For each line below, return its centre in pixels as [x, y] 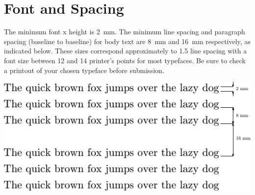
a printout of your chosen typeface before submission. [84, 70]
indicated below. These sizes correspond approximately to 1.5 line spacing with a [126, 51]
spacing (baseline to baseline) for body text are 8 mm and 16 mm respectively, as [127, 41]
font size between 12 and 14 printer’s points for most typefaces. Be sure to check [125, 60]
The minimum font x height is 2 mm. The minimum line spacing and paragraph [125, 32]
